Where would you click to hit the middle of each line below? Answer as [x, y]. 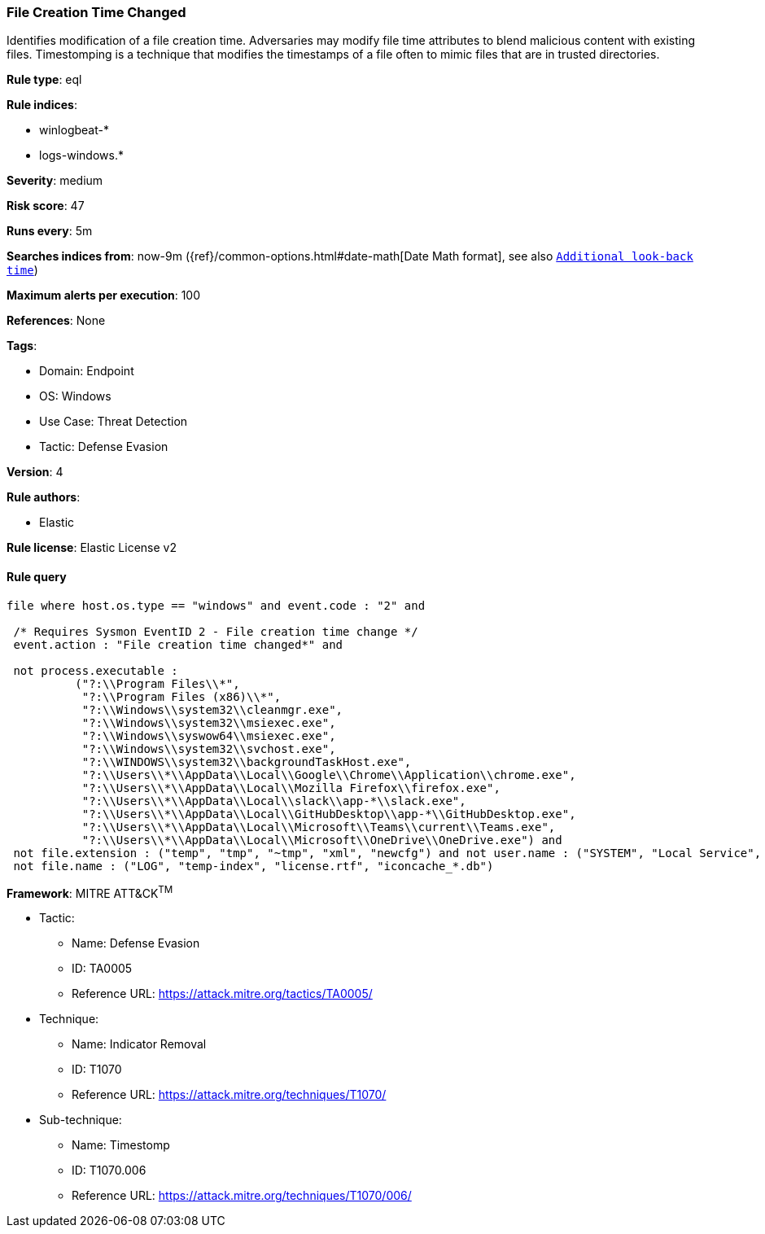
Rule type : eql [44, 80]
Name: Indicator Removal [139, 1044]
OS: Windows [75, 396]
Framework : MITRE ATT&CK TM [90, 892]
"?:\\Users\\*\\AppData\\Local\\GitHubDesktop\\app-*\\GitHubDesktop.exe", [329, 814]
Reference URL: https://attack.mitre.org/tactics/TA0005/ [222, 994]
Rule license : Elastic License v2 [92, 548]
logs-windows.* [81, 155]
